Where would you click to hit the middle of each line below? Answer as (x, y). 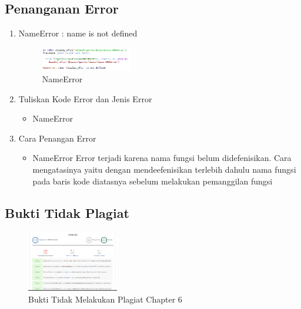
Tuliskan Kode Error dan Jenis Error (85, 98)
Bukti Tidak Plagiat (67, 212)
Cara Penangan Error (57, 138)
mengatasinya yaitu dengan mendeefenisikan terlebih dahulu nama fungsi (164, 169)
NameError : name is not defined (78, 33)
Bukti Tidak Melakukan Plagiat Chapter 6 (105, 299)
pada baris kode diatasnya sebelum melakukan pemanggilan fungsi (153, 181)
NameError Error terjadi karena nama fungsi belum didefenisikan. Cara (162, 158)
